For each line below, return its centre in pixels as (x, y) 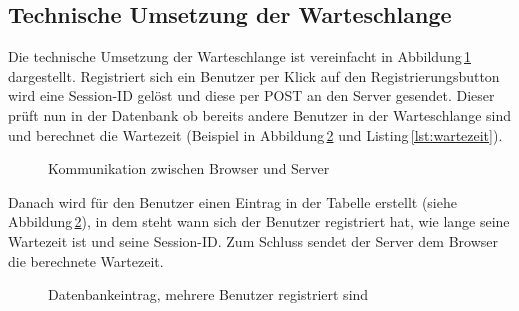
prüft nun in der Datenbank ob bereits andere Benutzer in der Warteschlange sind (259, 114)
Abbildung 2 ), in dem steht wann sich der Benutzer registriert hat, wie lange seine (259, 221)
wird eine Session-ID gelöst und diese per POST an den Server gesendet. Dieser (251, 95)
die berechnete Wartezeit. (86, 260)
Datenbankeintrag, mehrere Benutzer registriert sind (208, 294)
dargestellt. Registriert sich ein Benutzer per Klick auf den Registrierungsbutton (254, 75)
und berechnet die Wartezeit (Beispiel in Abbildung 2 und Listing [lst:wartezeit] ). (255, 134)
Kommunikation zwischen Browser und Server (189, 168)
